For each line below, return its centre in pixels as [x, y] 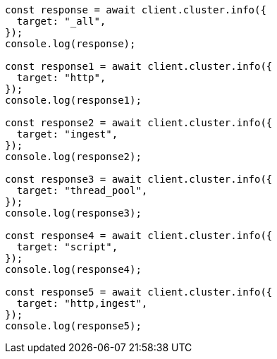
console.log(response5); [73, 326]
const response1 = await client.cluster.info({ [139, 66]
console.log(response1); [73, 100]
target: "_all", [61, 21]
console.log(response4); [73, 269]
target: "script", [67, 247]
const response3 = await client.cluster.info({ [139, 179]
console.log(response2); [73, 157]
